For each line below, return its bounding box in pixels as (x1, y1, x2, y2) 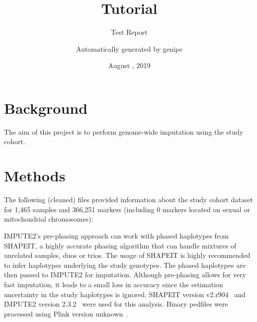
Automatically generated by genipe (76, 43, 182, 54)
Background (4, 97, 88, 118)
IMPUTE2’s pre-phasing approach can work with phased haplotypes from (4, 230, 229, 241)
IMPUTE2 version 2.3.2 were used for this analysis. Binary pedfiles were (4, 299, 228, 309)
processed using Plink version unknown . (4, 308, 129, 319)
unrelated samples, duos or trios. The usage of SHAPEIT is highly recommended (4, 250, 251, 260)
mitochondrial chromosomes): (4, 214, 93, 224)
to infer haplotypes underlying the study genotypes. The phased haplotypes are (4, 259, 246, 270)
